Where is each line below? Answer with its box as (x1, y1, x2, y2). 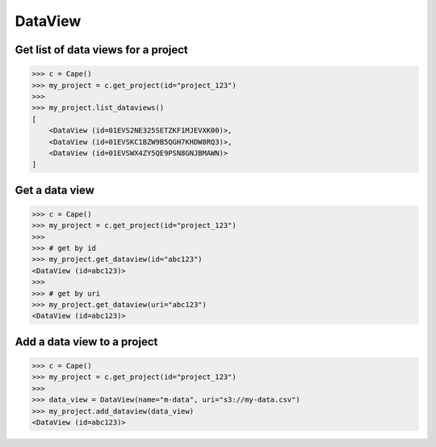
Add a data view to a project (15, 335, 158, 348)
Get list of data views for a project (15, 43, 189, 57)
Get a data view (15, 183, 94, 197)
